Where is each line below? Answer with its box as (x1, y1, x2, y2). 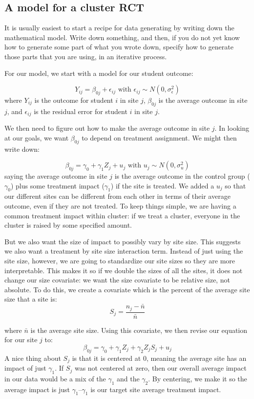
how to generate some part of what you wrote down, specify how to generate (4, 42, 233, 52)
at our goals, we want (4, 132, 69, 142)
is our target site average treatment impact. (90, 384, 221, 394)
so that (225, 180, 246, 190)
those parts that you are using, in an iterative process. (4, 51, 167, 61)
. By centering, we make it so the (148, 373, 247, 383)
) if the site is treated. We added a (110, 180, 214, 190)
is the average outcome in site (158, 94, 248, 105)
